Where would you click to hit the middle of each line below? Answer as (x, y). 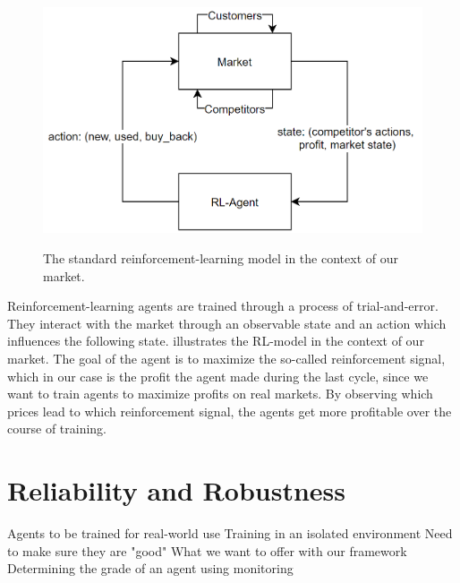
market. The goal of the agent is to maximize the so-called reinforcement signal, (226, 358)
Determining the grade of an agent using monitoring (150, 568)
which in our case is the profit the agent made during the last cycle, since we (218, 376)
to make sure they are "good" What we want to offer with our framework (207, 550)
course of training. (57, 429)
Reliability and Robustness (176, 490)
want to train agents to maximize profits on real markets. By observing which (220, 394)
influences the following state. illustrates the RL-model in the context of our (216, 341)
